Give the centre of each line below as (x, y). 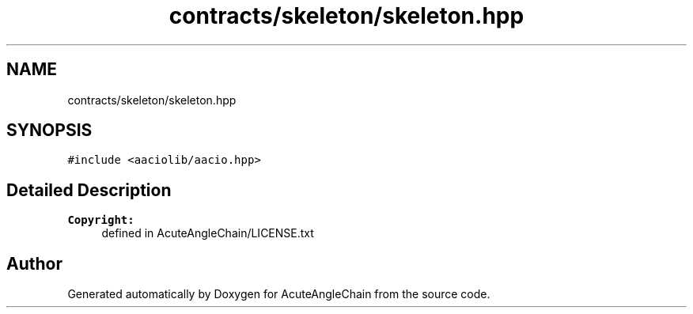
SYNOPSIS (49, 131)
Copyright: (101, 220)
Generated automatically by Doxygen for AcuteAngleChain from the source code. (279, 294)
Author (34, 263)
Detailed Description (89, 190)
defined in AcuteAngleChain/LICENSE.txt (208, 233)
